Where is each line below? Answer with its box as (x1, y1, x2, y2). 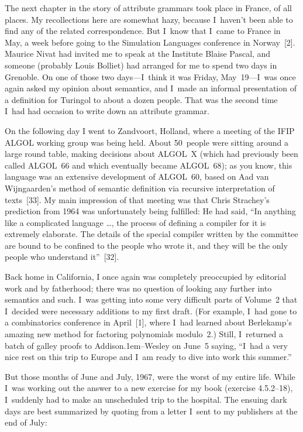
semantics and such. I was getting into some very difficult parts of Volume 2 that (5, 293, 298, 306)
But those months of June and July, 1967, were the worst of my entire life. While (5, 370, 295, 382)
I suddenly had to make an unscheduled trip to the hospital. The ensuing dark (5, 393, 287, 405)
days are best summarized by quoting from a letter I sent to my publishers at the (5, 404, 298, 417)
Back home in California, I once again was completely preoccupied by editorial (5, 270, 287, 283)
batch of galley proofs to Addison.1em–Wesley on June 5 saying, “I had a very (5, 339, 288, 351)
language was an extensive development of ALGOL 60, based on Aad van (5, 170, 269, 183)
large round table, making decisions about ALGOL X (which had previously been (5, 148, 298, 160)
